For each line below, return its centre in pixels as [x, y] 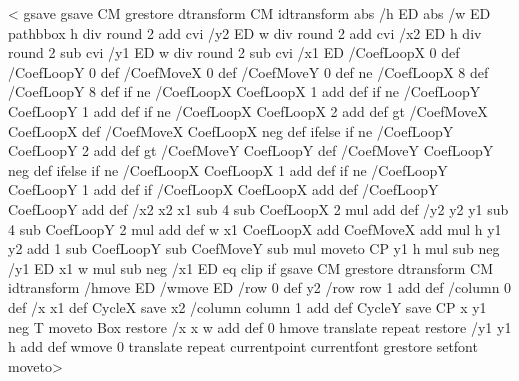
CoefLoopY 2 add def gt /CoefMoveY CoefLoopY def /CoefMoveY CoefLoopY [251, 150]
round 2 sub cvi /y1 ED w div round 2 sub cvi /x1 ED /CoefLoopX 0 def [234, 52]
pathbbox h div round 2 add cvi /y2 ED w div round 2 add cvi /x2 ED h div [245, 32]
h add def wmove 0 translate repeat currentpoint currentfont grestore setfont [243, 346]
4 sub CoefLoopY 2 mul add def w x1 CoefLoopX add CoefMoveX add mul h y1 [255, 228]
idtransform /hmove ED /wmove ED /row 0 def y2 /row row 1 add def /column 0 [260, 287]
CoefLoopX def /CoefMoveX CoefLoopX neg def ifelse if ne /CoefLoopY [231, 130]
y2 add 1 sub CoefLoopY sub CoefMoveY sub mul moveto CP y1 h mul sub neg [254, 248]
